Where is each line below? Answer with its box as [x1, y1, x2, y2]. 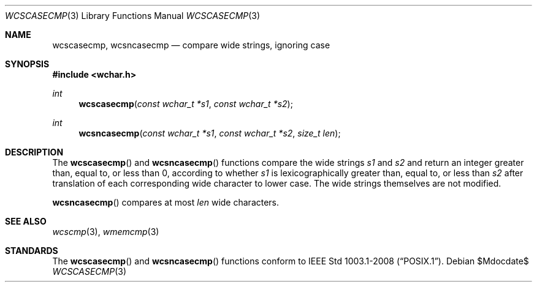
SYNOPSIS [5, 59, 50, 69]
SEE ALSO [5, 216, 47, 226]
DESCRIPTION [5, 147, 64, 157]
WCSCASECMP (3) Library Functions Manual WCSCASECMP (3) [5, 10, 261, 21]
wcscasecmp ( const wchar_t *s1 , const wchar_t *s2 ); [78, 99, 293, 109]
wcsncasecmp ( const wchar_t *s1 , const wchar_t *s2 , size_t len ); [78, 128, 341, 138]
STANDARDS [5, 245, 58, 256]
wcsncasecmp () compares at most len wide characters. [52, 197, 280, 207]
